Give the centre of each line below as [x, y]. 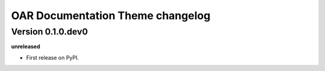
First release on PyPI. [53, 57]
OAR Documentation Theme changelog [111, 16]
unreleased [26, 47]
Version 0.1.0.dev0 [50, 32]
